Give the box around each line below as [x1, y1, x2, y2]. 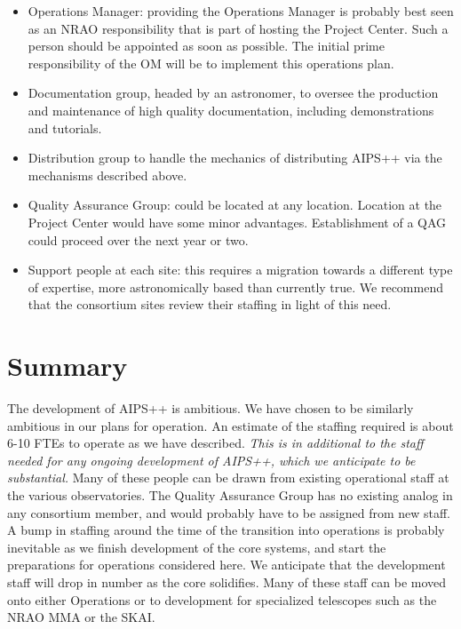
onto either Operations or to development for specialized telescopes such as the [7, 590, 437, 609]
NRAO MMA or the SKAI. [7, 608, 155, 626]
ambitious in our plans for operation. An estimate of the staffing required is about [7, 416, 454, 434]
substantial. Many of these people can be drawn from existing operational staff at [7, 468, 449, 487]
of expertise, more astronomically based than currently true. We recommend [28, 277, 443, 296]
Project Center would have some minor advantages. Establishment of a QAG [28, 212, 447, 231]
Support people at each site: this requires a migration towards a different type [28, 260, 453, 279]
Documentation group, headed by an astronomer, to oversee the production [28, 84, 439, 102]
